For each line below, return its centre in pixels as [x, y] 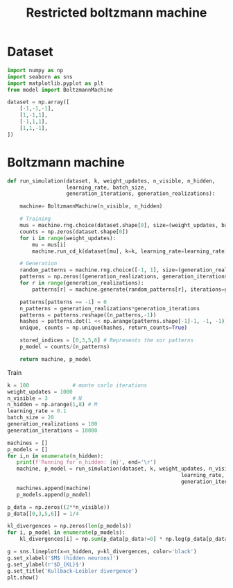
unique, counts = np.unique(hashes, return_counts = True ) [104, 328]
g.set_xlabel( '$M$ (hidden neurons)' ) [63, 558]
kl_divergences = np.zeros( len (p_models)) [69, 526]
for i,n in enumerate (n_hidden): [55, 456]
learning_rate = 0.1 [37, 411]
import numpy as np [35, 70]
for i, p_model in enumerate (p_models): [67, 532]
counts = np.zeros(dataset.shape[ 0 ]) [74, 232]
